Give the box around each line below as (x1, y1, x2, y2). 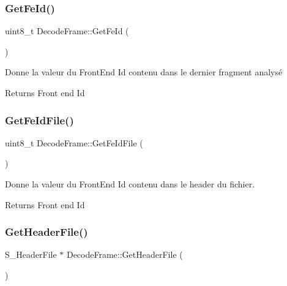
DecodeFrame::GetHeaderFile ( (66, 248, 183, 261)
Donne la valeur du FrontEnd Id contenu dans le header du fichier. (5, 178, 255, 190)
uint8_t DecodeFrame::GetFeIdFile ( (5, 136, 143, 149)
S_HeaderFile (5, 248, 57, 261)
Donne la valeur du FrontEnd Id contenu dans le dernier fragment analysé (5, 66, 283, 78)
